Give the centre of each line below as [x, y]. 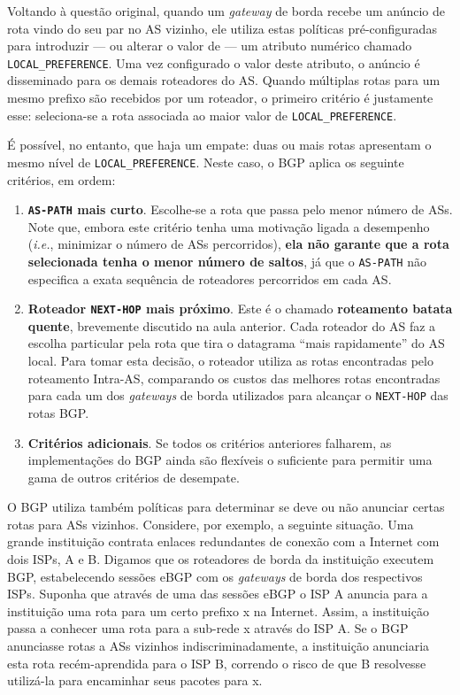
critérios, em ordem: [61, 179]
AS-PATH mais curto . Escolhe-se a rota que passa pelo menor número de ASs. [240, 209]
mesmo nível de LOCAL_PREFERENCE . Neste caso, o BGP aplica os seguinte [206, 162]
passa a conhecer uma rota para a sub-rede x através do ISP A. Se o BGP [208, 628]
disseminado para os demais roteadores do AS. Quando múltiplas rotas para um [224, 80]
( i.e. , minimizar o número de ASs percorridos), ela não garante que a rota [238, 244]
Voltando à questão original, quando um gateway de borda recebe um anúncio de [226, 11]
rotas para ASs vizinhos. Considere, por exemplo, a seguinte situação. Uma [211, 524]
